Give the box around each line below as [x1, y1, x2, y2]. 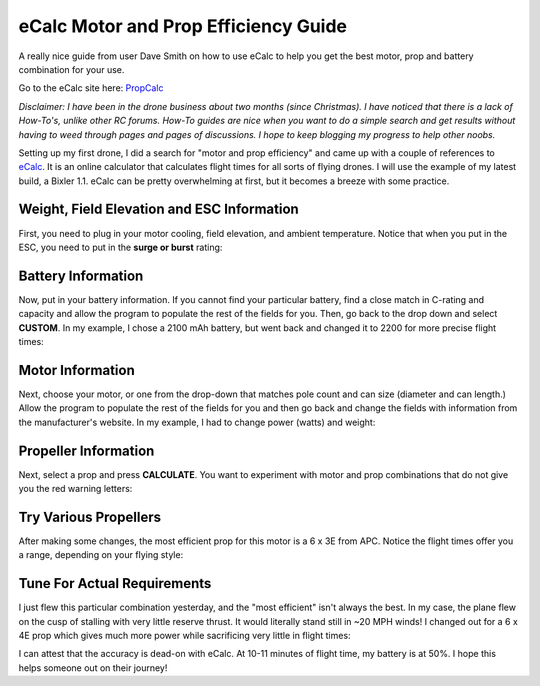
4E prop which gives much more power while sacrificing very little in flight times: [18, 630, 351, 642]
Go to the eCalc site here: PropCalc [18, 82, 164, 94]
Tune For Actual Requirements [18, 575, 212, 592]
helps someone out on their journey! [18, 661, 168, 674]
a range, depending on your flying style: [18, 549, 184, 561]
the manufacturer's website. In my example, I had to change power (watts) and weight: [18, 416, 376, 428]
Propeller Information [18, 442, 155, 459]
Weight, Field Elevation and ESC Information [18, 201, 299, 218]
